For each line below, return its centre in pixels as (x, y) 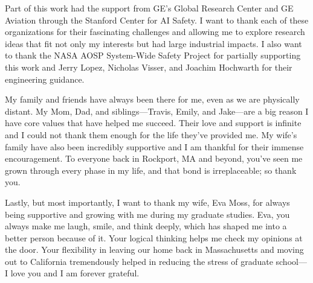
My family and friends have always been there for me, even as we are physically (152, 99)
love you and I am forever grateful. (75, 273)
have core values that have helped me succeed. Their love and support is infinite (153, 123)
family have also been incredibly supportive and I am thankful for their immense (154, 146)
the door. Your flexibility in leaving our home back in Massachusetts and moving (154, 250)
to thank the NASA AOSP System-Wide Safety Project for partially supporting (153, 55)
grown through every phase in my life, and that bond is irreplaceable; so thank (151, 170)
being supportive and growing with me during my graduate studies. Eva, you (147, 214)
